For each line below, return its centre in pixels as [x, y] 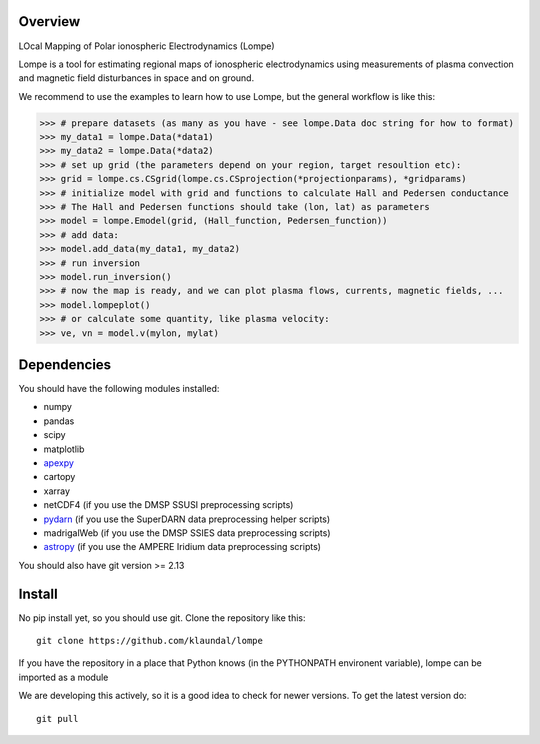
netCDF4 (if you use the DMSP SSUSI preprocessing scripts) [168, 505]
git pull [57, 718]
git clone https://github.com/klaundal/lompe [150, 641]
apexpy [59, 462]
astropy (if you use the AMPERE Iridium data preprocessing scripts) [182, 547]
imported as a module [63, 677]
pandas [59, 421]
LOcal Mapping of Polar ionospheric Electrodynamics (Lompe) [146, 46]
